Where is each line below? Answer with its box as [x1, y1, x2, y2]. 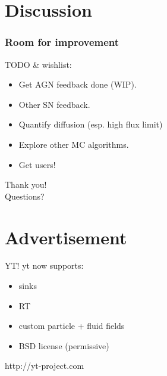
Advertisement [5, 225, 127, 249]
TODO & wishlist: [5, 58, 72, 70]
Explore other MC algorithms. [18, 138, 129, 150]
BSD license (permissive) [18, 339, 109, 352]
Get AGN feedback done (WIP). [18, 78, 137, 91]
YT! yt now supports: [5, 259, 84, 272]
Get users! [18, 158, 56, 170]
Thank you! [5, 178, 47, 191]
